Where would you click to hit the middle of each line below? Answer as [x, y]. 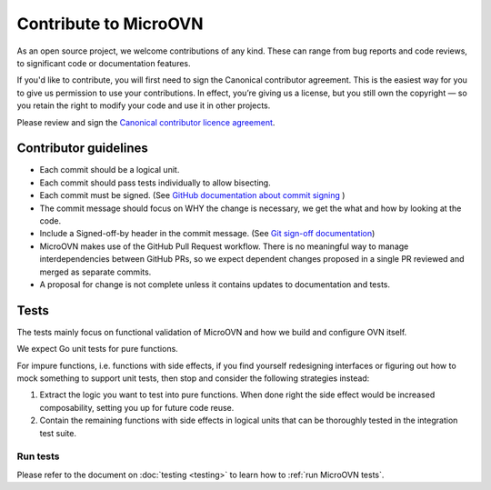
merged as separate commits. [95, 272]
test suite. [58, 433]
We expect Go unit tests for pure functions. [98, 349]
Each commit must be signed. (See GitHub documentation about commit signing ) [192, 195]
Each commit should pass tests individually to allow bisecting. [155, 183]
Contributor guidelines [83, 149]
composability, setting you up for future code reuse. [137, 407]
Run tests [38, 456]
